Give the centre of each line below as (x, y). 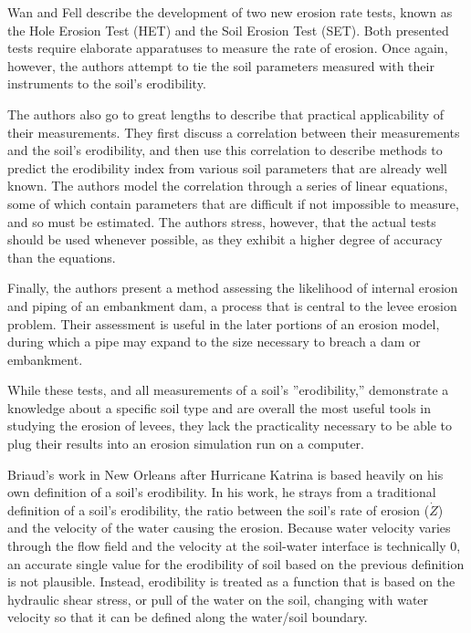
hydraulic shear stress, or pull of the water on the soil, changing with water (218, 599)
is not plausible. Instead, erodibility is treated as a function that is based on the (231, 581)
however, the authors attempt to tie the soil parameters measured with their (221, 65)
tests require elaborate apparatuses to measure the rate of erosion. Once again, (228, 48)
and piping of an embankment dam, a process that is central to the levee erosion (232, 305)
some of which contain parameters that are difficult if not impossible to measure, (233, 203)
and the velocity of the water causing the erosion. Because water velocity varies (229, 528)
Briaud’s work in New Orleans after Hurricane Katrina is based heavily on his (225, 474)
